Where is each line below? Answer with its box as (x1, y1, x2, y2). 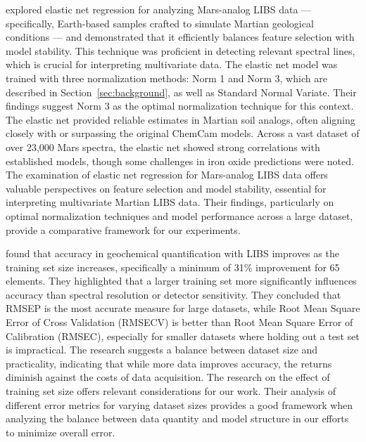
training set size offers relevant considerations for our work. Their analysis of (6, 384, 336, 398)
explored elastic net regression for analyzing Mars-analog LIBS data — (6, 2, 312, 16)
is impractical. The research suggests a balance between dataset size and (6, 342, 318, 357)
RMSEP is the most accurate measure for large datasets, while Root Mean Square (6, 301, 360, 316)
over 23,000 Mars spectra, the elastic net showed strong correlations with (6, 139, 320, 154)
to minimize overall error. (6, 424, 115, 439)
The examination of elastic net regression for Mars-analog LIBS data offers (6, 167, 328, 182)
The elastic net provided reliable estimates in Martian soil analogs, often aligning (6, 112, 355, 126)
